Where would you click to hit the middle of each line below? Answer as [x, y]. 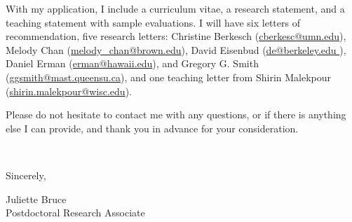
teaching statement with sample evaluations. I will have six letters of [153, 22]
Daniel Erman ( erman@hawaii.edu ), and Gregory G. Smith [132, 63]
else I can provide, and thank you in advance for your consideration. [152, 128]
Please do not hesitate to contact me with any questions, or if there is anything [176, 115]
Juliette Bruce [36, 199]
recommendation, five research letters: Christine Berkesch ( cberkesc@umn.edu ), [176, 36]
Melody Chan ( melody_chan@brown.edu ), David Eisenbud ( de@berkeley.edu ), [176, 49]
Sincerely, [26, 175]
